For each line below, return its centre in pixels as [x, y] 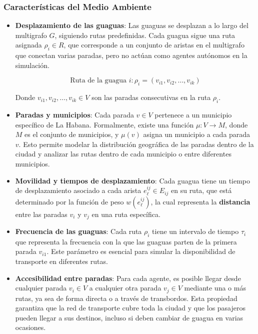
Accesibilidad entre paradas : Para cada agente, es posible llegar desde [128, 278]
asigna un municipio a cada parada [197, 134]
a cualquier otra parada [125, 288]
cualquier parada [41, 288]
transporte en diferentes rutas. [61, 261]
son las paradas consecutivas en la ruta [151, 97]
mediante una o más [215, 288]
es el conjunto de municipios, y [72, 134]
